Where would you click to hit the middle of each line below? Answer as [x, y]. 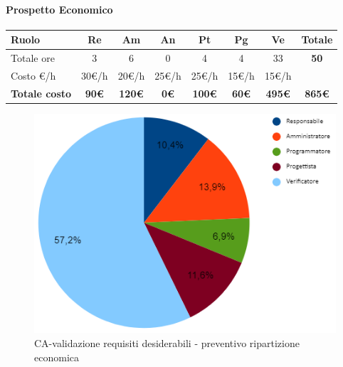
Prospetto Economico [59, 9]
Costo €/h [33, 75]
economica [57, 357]
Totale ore [33, 58]
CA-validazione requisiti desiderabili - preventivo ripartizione [167, 343]
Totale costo [41, 93]
